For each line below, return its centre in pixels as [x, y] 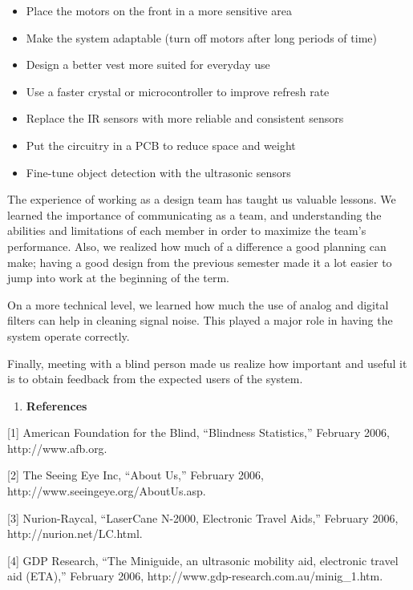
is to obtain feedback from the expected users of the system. [155, 379]
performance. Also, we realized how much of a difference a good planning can [197, 246]
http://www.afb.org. [57, 448]
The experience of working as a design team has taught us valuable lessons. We [202, 199]
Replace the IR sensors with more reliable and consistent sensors [185, 118]
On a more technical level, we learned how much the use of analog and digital [198, 304]
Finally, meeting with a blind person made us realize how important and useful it [207, 363]
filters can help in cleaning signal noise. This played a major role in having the [200, 320]
